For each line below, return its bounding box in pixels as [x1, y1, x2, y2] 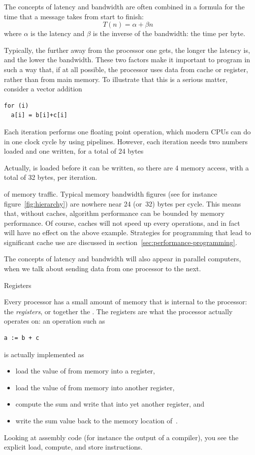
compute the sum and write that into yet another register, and [15, 399, 205, 409]
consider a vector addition [4, 83, 82, 94]
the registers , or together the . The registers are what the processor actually [4, 306, 233, 316]
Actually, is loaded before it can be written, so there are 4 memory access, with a [4, 162, 249, 172]
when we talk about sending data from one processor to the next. [4, 263, 201, 274]
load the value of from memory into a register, [15, 366, 155, 376]
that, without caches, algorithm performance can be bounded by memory [4, 208, 225, 218]
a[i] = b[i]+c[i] [11, 112, 67, 119]
